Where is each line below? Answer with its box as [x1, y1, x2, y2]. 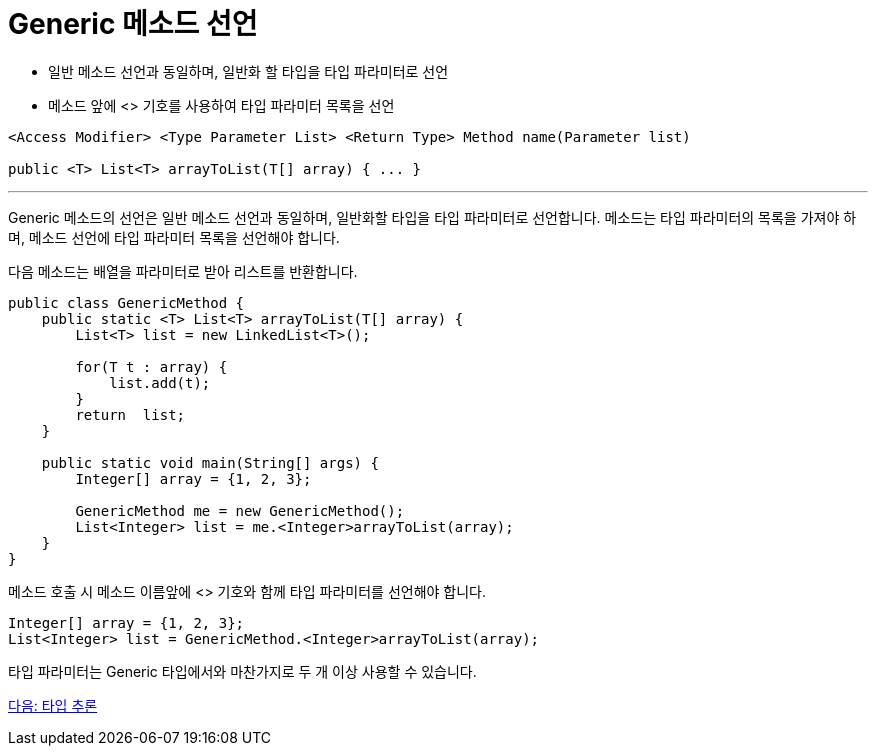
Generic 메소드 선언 [8, 7, 258, 41]
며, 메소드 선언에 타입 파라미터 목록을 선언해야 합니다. [8, 228, 340, 246]
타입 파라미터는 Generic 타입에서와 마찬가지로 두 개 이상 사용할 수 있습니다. [8, 662, 477, 680]
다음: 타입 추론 [8, 696, 98, 714]
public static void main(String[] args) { [41, 454, 379, 471]
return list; [75, 406, 186, 423]
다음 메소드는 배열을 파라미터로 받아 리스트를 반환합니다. [8, 262, 358, 280]
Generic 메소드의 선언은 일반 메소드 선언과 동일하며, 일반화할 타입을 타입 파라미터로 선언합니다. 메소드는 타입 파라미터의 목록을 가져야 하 [8, 208, 857, 226]
